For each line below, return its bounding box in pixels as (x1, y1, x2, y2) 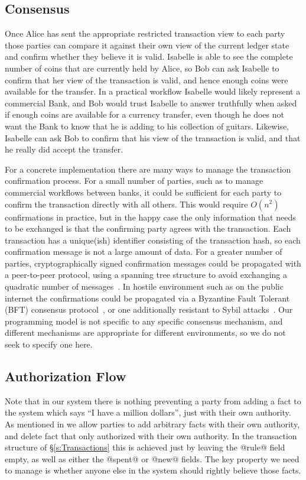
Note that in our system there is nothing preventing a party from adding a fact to (5, 394, 301, 407)
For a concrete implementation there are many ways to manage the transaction (5, 163, 291, 175)
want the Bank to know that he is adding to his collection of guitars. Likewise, (5, 119, 289, 132)
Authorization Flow (5, 367, 126, 385)
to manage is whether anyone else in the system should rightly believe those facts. (5, 464, 301, 476)
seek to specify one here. (5, 338, 93, 351)
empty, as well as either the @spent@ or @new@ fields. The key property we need (5, 452, 300, 465)
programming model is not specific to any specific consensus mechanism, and (5, 314, 283, 327)
